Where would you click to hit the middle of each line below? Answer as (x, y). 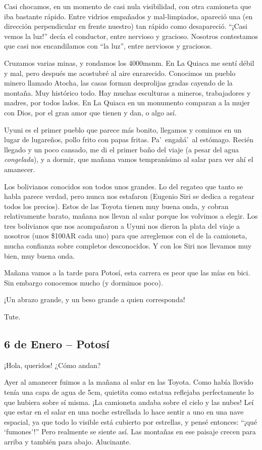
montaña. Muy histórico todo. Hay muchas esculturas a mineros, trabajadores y (127, 92)
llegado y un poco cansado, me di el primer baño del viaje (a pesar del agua (121, 149)
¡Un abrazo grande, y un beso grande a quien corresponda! (95, 299)
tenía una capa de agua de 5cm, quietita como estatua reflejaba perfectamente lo (129, 392)
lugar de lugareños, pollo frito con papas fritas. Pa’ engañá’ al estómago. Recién (129, 139)
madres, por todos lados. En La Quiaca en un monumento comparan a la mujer (127, 103)
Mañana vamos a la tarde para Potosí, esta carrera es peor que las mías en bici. (127, 273)
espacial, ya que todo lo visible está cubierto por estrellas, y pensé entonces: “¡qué (131, 421)
